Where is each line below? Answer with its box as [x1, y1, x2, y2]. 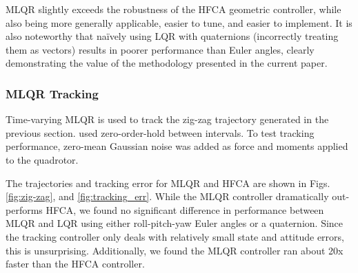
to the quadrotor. [6, 152, 79, 166]
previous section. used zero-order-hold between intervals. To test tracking [6, 125, 315, 140]
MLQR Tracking [6, 85, 99, 102]
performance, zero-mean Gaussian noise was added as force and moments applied [6, 139, 348, 153]
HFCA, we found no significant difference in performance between [46, 202, 324, 217]
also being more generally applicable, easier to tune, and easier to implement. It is [6, 15, 352, 30]
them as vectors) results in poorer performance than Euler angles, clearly [6, 42, 315, 56]
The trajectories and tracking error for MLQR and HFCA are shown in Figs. [6, 175, 330, 190]
